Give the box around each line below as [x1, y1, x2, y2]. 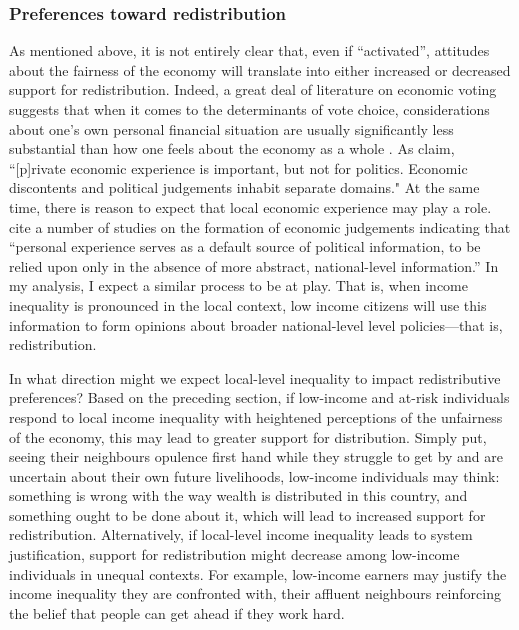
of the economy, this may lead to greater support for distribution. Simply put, [9, 426, 487, 447]
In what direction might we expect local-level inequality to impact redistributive [9, 367, 501, 388]
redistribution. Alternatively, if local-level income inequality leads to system [9, 524, 473, 545]
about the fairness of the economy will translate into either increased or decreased [9, 59, 511, 80]
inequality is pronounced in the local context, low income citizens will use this [9, 294, 487, 315]
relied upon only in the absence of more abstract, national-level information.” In [9, 255, 499, 276]
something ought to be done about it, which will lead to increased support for [9, 504, 486, 525]
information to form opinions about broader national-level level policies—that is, [9, 314, 503, 335]
